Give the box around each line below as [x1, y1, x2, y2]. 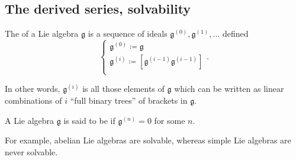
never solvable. [5, 145, 58, 158]
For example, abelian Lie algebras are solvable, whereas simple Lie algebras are [5, 134, 291, 146]
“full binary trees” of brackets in [70, 94, 188, 107]
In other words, [5, 82, 60, 95]
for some [154, 114, 185, 126]
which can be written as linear [174, 82, 284, 95]
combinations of [5, 94, 62, 107]
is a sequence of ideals [88, 27, 168, 40]
